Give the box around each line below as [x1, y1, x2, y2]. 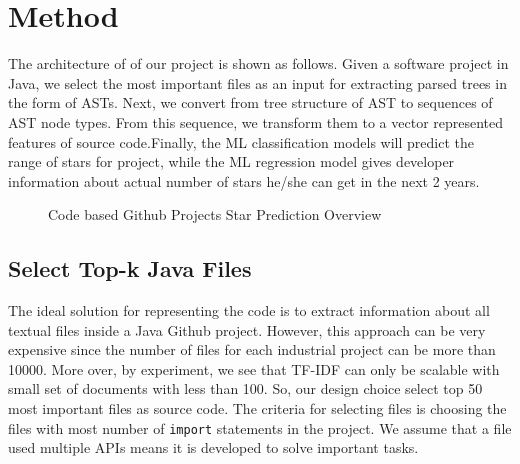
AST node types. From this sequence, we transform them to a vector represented [8, 111, 504, 132]
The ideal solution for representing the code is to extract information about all [8, 300, 490, 321]
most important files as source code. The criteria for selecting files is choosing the [8, 398, 507, 419]
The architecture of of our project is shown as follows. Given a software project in [8, 53, 509, 74]
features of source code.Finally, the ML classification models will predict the [8, 131, 475, 152]
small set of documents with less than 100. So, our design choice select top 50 [8, 378, 483, 399]
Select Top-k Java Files [8, 253, 252, 284]
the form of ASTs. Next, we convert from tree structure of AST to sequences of [8, 92, 493, 113]
